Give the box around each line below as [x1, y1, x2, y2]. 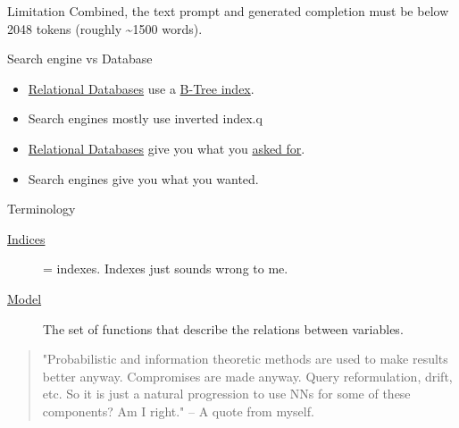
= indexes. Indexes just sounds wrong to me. [43, 259, 288, 278]
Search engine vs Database [7, 49, 153, 68]
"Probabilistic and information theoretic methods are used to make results [42, 349, 448, 368]
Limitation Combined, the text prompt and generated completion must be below [7, 2, 449, 20]
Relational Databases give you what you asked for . [28, 138, 305, 157]
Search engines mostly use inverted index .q [28, 109, 263, 128]
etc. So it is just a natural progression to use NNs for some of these [42, 384, 411, 403]
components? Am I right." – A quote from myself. [42, 401, 314, 420]
